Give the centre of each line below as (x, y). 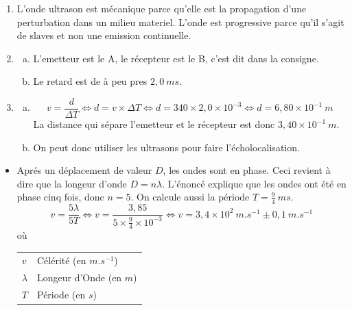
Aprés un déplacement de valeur (84, 170)
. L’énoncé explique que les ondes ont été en (254, 183)
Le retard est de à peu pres (90, 81)
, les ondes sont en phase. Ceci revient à (247, 170)
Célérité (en (61, 260)
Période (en (61, 294)
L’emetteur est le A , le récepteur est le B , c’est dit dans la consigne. (176, 58)
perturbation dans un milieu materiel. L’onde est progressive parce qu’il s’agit (180, 22)
